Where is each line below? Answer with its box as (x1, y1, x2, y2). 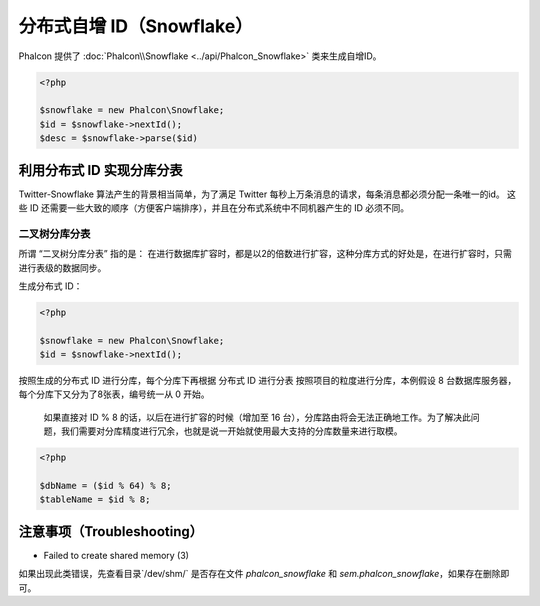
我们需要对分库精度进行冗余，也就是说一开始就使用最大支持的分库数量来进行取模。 (60, 425, 403, 437)
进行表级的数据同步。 (18, 261, 107, 274)
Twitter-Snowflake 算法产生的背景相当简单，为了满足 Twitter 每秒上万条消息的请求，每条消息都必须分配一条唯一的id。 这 (18, 188, 517, 200)
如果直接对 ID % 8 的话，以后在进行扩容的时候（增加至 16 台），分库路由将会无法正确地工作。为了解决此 (43, 411, 472, 423)
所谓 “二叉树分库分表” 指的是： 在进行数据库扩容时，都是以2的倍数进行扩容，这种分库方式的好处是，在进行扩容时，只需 (18, 248, 512, 260)
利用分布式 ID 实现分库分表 (18, 161, 184, 179)
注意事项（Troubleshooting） (18, 523, 204, 540)
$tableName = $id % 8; (39, 494, 151, 505)
